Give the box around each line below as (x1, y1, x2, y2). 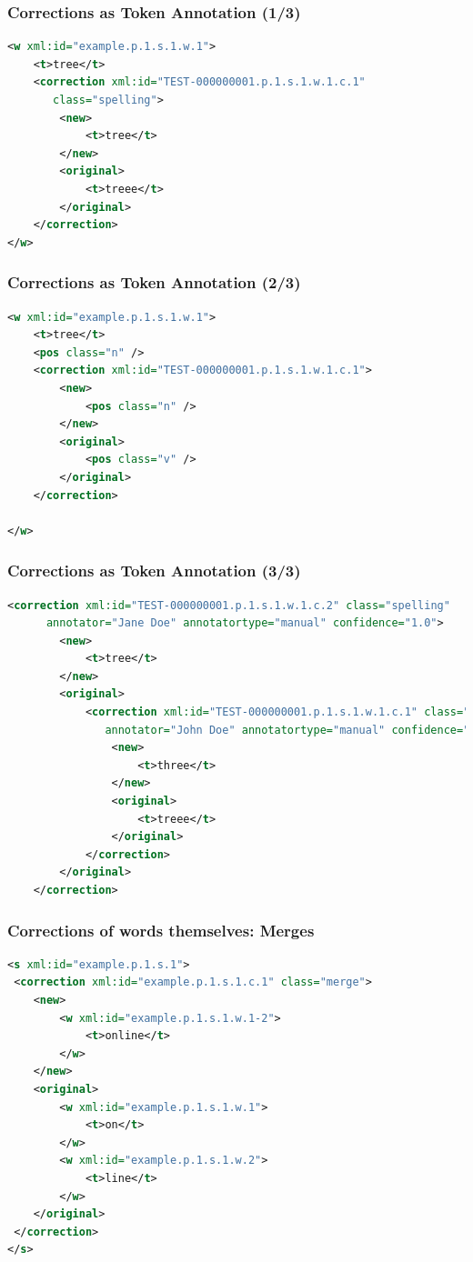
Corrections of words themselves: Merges (7, 918, 315, 941)
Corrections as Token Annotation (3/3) (7, 559, 301, 582)
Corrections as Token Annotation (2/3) (7, 271, 301, 294)
